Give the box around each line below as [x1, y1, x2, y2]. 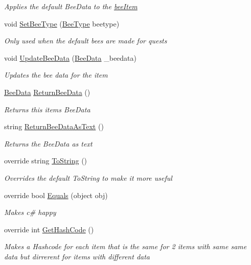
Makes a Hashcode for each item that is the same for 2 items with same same [4, 241, 247, 252]
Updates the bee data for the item [4, 69, 108, 80]
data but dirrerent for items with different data [4, 251, 150, 261]
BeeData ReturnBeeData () [4, 86, 90, 97]
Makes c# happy [4, 207, 56, 218]
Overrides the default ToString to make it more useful [4, 172, 172, 183]
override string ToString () [4, 155, 87, 166]
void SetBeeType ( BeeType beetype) [4, 18, 120, 29]
